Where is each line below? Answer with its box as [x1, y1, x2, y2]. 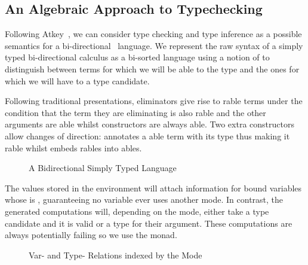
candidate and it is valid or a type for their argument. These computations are [5, 217, 292, 229]
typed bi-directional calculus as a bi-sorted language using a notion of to [5, 51, 270, 63]
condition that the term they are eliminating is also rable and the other [5, 106, 266, 118]
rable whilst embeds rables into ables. [5, 141, 142, 154]
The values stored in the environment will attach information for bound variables [5, 181, 302, 194]
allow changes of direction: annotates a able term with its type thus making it [5, 129, 290, 142]
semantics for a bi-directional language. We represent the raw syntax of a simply [5, 39, 303, 51]
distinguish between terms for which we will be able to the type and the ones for [5, 62, 300, 75]
